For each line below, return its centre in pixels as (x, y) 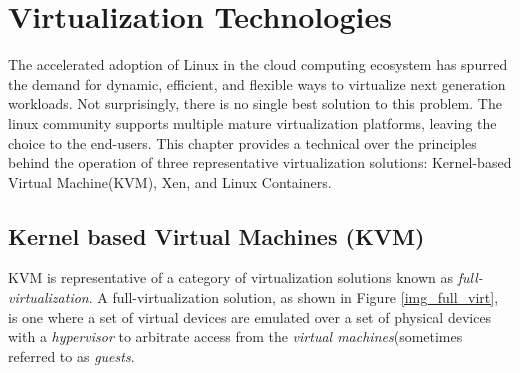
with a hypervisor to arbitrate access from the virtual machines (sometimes (235, 336)
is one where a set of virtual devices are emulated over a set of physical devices (250, 316)
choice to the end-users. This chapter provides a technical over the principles (242, 142)
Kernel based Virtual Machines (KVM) (216, 235)
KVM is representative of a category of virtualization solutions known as (231, 277)
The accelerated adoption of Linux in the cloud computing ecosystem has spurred (258, 64)
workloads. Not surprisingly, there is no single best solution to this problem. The (255, 103)
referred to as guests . (71, 355)
